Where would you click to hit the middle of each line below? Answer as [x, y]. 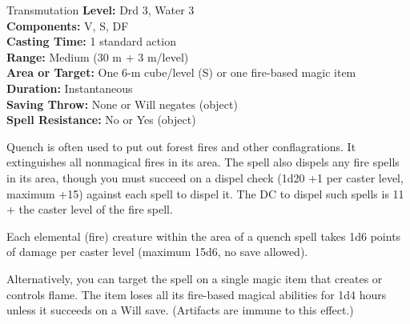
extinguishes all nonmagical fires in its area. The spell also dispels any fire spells [203, 162]
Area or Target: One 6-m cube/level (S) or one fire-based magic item [181, 72]
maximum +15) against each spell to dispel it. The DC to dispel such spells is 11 [205, 193]
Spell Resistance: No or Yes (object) [101, 120]
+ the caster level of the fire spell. [90, 209]
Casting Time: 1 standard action [91, 41]
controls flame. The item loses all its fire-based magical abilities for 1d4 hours [197, 294]
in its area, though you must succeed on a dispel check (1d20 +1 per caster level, [205, 177]
